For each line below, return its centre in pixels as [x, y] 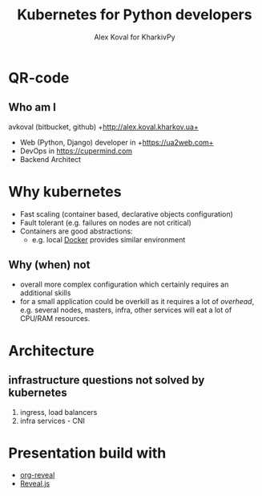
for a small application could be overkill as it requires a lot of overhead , [137, 301]
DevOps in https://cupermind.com [76, 151]
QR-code [39, 77]
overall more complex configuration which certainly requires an [124, 284]
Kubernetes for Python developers [135, 15]
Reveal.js [35, 484]
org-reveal [37, 475]
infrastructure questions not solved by [107, 380]
